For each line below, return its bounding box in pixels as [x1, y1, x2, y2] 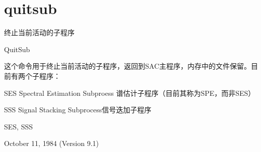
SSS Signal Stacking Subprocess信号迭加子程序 [4, 104, 152, 115]
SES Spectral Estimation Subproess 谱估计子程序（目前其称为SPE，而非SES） [4, 87, 255, 98]
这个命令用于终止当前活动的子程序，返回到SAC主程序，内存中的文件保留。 [4, 61, 251, 71]
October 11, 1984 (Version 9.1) [4, 138, 99, 148]
